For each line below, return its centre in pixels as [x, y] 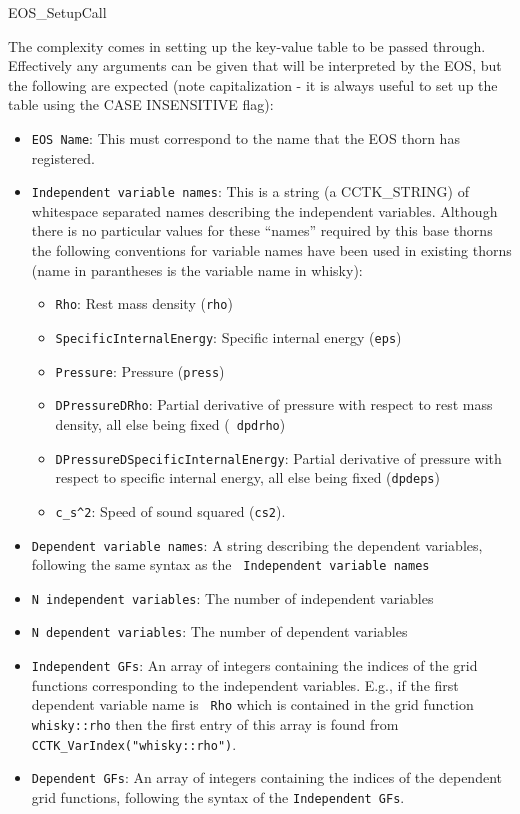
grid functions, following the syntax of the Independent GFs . [218, 797]
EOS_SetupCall [57, 12]
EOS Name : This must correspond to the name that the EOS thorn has [245, 137]
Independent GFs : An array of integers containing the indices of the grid [254, 665]
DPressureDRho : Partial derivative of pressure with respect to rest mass [274, 404]
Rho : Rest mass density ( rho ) [144, 303]
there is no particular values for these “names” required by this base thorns [262, 230]
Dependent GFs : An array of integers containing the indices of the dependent [266, 777]
